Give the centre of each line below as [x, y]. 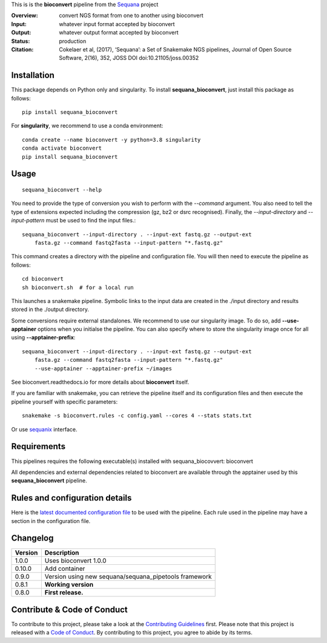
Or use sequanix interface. [44, 429]
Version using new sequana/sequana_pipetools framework [128, 577]
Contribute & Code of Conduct [70, 609]
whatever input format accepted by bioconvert [117, 24]
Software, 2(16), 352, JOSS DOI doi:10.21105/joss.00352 [129, 58]
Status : [21, 41]
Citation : [22, 49]
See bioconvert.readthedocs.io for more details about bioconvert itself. [100, 382]
